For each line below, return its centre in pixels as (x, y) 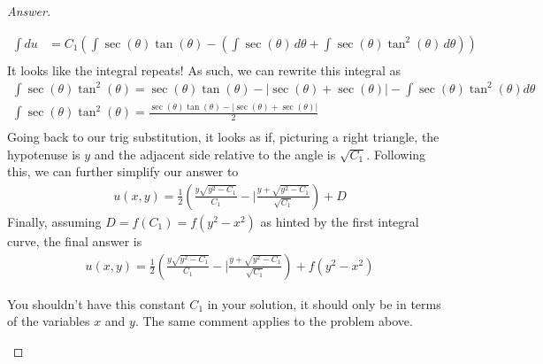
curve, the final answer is (75, 240)
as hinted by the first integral (340, 221)
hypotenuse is (44, 154)
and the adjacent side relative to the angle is (215, 154)
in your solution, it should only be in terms (324, 303)
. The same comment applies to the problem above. (274, 321)
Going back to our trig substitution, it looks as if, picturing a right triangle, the (223, 137)
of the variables (49, 321)
